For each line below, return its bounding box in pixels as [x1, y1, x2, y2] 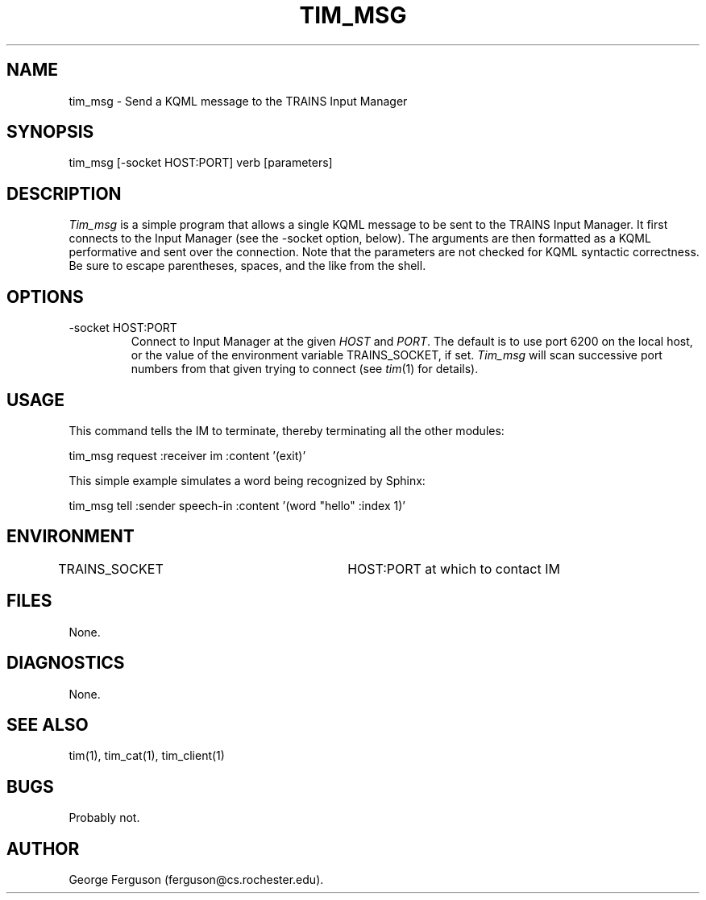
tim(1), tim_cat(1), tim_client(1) [69, 749, 225, 763]
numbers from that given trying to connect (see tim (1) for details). [131, 362, 479, 376]
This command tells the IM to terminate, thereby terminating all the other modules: [69, 423, 505, 438]
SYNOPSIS [6, 122, 94, 143]
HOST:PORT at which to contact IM [347, 560, 560, 577]
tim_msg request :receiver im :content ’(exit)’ [69, 448, 306, 462]
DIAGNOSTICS [6, 653, 125, 674]
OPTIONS [6, 286, 84, 307]
